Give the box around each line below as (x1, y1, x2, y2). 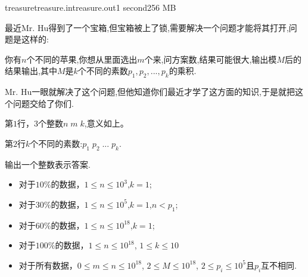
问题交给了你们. (13, 97, 74, 109)
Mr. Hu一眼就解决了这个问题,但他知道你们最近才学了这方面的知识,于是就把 (5, 85, 295, 98)
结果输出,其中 (5, 64, 57, 77)
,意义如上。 (84, 117, 129, 130)
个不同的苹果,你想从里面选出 (26, 53, 138, 65)
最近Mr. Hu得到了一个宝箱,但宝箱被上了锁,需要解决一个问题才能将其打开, (5, 21, 289, 33)
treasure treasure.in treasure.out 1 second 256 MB (5, 1, 176, 13)
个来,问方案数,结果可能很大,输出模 (144, 53, 277, 65)
